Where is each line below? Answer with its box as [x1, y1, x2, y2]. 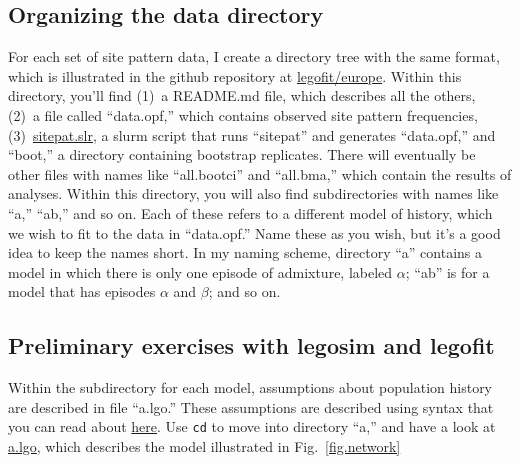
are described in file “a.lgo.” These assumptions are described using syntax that [8, 396, 494, 417]
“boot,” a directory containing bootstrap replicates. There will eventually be [8, 144, 476, 165]
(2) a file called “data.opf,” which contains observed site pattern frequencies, [8, 104, 478, 125]
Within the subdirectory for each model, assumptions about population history [8, 377, 493, 398]
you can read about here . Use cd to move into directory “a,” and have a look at [8, 416, 496, 437]
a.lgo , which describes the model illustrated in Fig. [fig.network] [8, 435, 401, 456]
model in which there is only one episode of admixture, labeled [8, 261, 393, 282]
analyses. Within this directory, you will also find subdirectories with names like [8, 183, 499, 204]
